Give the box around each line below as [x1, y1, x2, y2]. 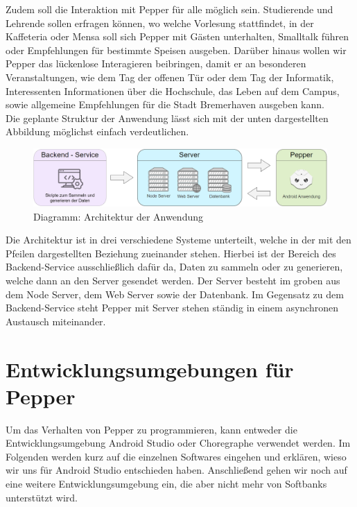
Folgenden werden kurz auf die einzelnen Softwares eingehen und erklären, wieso [6, 449, 347, 463]
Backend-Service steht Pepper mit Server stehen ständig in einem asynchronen [6, 300, 338, 315]
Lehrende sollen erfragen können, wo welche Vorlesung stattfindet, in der [6, 15, 314, 30]
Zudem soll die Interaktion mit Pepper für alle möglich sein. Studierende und [6, 2, 333, 16]
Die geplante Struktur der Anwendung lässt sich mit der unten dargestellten [6, 110, 329, 125]
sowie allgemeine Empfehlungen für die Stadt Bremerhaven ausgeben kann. [6, 97, 324, 112]
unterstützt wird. [6, 490, 78, 504]
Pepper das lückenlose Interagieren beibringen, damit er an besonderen [6, 56, 306, 71]
